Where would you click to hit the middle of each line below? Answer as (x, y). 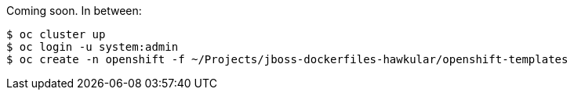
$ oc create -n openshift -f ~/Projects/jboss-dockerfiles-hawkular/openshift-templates (287, 59)
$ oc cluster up (56, 34)
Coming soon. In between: (74, 11)
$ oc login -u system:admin (93, 47)
